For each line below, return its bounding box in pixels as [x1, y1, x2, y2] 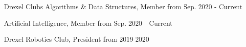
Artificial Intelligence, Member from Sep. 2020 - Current [4, 17, 173, 28]
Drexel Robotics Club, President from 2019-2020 [4, 34, 149, 44]
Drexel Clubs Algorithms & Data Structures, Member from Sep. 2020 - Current [4, 1, 243, 11]
